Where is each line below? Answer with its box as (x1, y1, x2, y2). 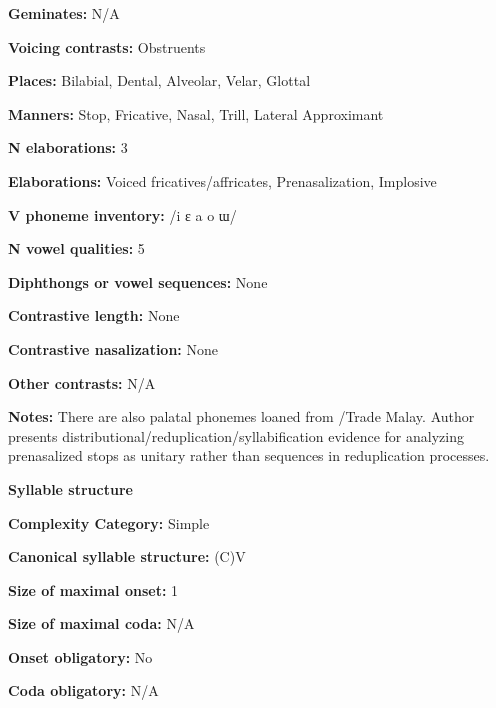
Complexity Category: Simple (8, 512, 210, 533)
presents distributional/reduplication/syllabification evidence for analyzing (8, 425, 464, 446)
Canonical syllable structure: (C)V (8, 546, 246, 567)
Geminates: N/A (8, 3, 120, 23)
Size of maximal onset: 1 (8, 579, 179, 600)
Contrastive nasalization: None (8, 338, 218, 359)
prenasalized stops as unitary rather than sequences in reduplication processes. (8, 445, 490, 466)
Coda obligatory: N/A (8, 680, 159, 701)
